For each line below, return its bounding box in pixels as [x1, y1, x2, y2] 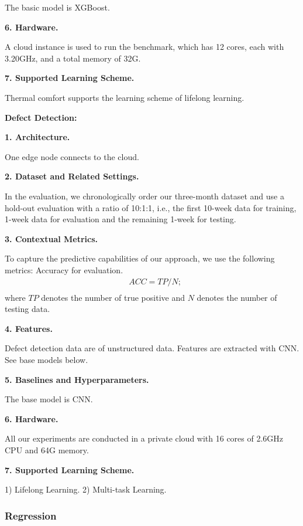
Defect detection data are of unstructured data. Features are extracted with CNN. [5, 342, 299, 354]
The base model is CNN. [5, 393, 93, 405]
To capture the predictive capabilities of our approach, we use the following [5, 252, 275, 264]
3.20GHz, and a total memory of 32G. [5, 52, 141, 64]
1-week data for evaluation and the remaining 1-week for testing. [5, 213, 236, 225]
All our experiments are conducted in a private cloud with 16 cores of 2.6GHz [5, 432, 284, 444]
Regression [5, 508, 57, 522]
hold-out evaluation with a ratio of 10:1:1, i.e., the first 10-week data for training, [5, 201, 297, 213]
